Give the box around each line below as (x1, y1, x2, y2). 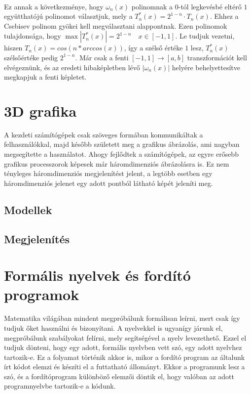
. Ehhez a (210, 11, 239, 21)
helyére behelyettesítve (172, 62, 240, 72)
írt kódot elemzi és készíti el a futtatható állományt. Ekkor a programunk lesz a (4, 361, 245, 372)
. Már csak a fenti (75, 52, 129, 62)
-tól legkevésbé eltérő (178, 1, 242, 11)
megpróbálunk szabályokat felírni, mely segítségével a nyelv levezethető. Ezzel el (4, 332, 247, 343)
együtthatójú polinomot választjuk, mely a (4, 11, 133, 21)
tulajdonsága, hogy (4, 31, 61, 41)
